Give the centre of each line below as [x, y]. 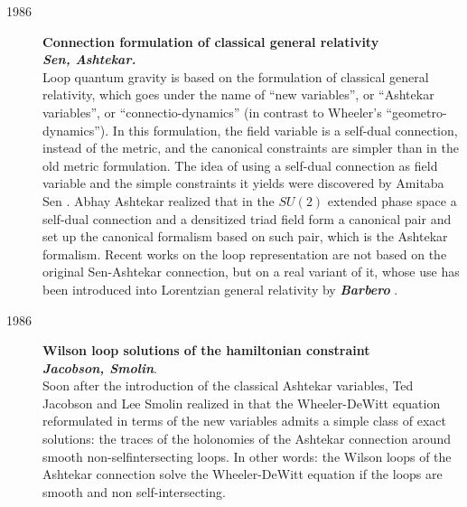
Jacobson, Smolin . [100, 367]
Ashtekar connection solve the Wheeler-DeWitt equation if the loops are [243, 474]
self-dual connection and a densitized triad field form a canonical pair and [247, 218]
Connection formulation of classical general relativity [211, 41]
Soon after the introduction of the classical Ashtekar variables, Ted [228, 385]
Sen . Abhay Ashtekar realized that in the [159, 200]
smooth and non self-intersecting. [134, 491]
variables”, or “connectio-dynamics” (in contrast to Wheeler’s [212, 112]
